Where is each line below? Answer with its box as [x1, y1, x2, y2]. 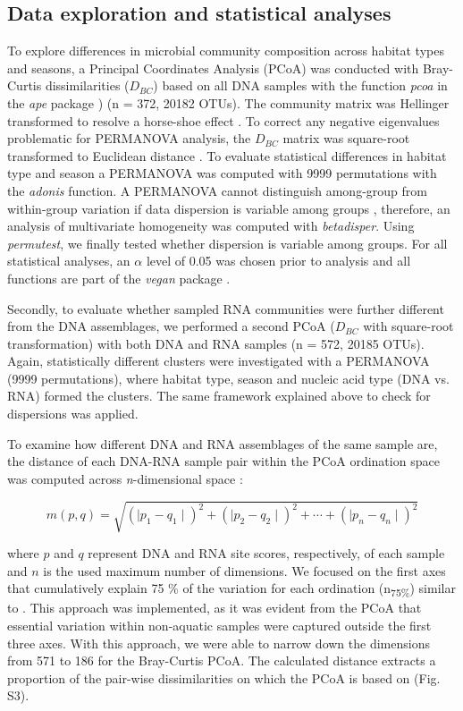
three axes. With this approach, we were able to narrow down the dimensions [7, 633, 430, 652]
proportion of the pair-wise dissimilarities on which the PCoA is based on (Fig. [7, 668, 441, 687]
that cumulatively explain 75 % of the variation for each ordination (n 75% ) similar [7, 579, 456, 599]
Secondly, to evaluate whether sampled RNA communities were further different [7, 299, 444, 317]
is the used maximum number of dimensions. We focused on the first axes [43, 561, 446, 580]
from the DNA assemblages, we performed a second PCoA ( [7, 317, 335, 335]
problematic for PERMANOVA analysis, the [7, 129, 251, 148]
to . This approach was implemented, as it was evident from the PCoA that [7, 598, 422, 617]
